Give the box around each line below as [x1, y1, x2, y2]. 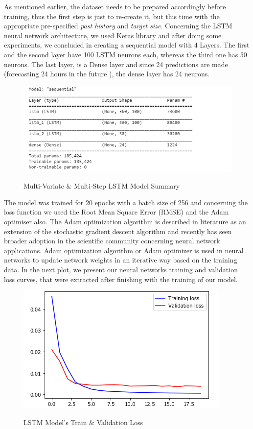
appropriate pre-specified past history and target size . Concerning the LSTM [4, 21, 232, 31]
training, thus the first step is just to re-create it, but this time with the [4, 11, 220, 21]
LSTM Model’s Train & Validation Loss [23, 417, 143, 427]
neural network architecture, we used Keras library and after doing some [4, 30, 222, 40]
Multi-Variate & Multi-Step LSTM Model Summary [23, 181, 180, 191]
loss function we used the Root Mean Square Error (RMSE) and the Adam [4, 207, 229, 217]
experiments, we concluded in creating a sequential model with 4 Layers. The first [4, 40, 250, 50]
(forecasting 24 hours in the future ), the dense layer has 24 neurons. [4, 69, 210, 79]
